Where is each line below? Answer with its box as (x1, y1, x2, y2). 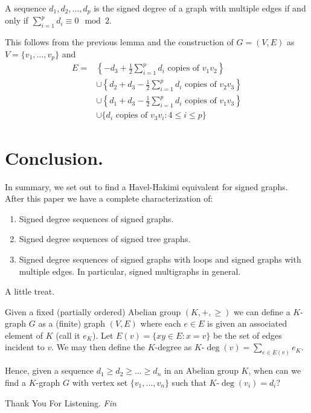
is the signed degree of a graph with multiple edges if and (94, 2, 306, 14)
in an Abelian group (164, 364, 239, 377)
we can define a (233, 305, 290, 318)
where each (140, 317, 181, 330)
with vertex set (72, 376, 128, 388)
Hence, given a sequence (5, 364, 94, 377)
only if (5, 14, 28, 27)
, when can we (248, 364, 301, 377)
